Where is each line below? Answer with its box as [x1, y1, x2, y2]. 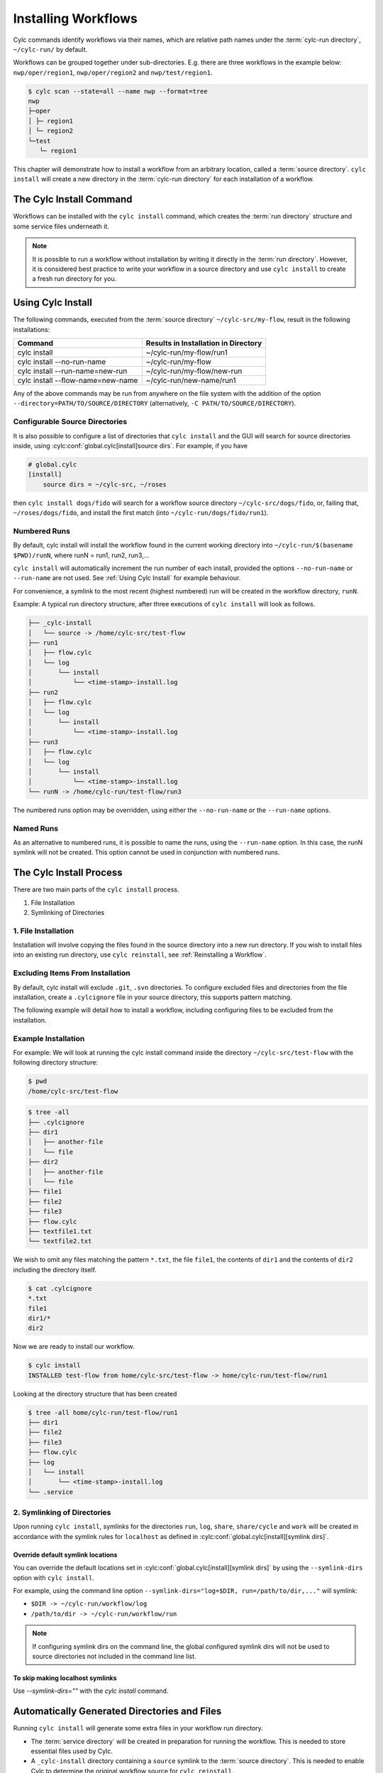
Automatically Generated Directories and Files [13, 1706, 222, 1718]
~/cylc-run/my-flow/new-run [145, 366, 243, 376]
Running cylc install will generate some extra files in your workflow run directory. [13, 1724, 264, 1733]
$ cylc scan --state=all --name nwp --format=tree [28, 87, 209, 95]
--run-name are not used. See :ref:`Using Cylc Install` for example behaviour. [13, 574, 241, 582]
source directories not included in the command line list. [32, 1652, 196, 1660]
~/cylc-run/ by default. [13, 45, 88, 53]
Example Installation [13, 1033, 85, 1043]
